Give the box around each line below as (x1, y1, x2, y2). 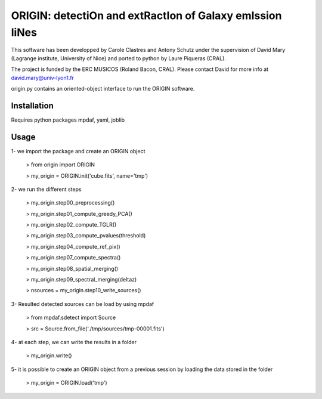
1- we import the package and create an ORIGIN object (11, 147, 145, 154)
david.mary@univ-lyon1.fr (11, 74, 75, 81)
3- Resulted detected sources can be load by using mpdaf (11, 300, 154, 307)
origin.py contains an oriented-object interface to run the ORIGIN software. (11, 85, 195, 92)
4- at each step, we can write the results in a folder (11, 338, 137, 345)
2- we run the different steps (11, 185, 82, 193)
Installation (11, 100, 54, 110)
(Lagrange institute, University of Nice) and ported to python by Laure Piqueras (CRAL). (11, 54, 227, 62)
